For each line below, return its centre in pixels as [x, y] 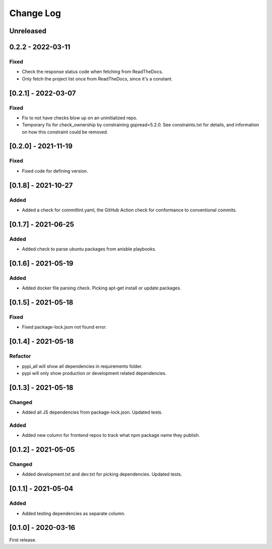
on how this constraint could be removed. [65, 132]
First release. [23, 540]
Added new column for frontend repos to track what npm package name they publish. [111, 435]
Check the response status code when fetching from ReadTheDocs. [92, 72]
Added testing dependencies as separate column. [74, 513]
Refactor [20, 356]
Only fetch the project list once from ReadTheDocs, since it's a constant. [97, 79]
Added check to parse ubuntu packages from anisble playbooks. [89, 249]
